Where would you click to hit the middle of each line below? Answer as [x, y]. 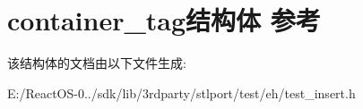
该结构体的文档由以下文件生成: [97, 63]
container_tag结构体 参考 [164, 20]
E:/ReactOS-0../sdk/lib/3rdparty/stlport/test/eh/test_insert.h [181, 92]
